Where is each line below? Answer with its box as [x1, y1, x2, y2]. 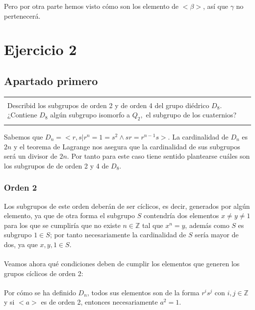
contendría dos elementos [143, 210, 219, 221]
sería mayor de [195, 229, 239, 240]
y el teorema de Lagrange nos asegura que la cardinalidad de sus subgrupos [14, 141, 240, 151]
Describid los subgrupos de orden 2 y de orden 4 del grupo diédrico [7, 100, 209, 110]
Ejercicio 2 [4, 39, 77, 59]
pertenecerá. [4, 10, 41, 21]
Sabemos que [4, 131, 43, 141]
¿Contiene [7, 110, 37, 120]
